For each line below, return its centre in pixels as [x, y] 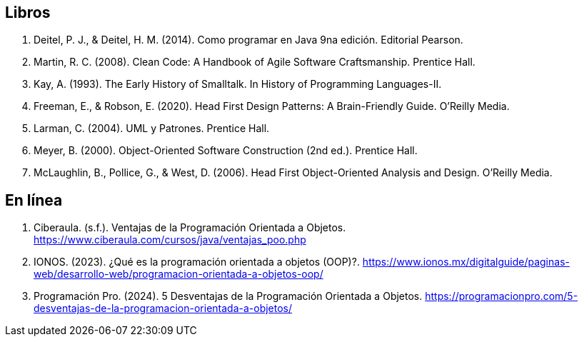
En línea [34, 200]
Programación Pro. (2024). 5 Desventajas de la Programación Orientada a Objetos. [228, 296]
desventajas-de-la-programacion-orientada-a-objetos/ [163, 308]
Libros [28, 12]
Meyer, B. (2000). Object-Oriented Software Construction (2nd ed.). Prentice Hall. [226, 151]
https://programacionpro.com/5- [502, 296]
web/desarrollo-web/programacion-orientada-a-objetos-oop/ [178, 274]
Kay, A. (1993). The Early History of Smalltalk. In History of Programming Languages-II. [238, 84]
